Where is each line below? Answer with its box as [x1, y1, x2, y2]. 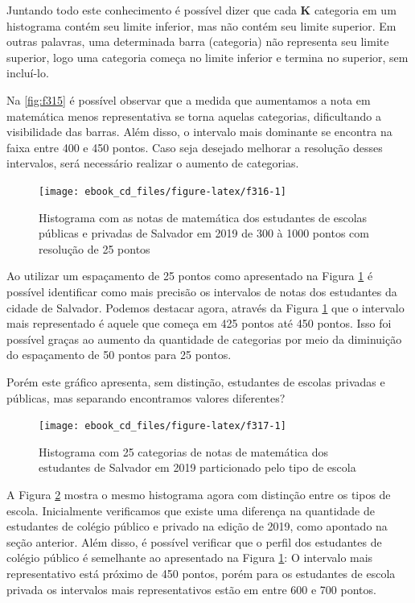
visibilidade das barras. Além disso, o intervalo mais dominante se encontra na [6, 123, 392, 140]
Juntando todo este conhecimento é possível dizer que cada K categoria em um [6, 2, 397, 18]
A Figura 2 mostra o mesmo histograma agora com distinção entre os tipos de [6, 485, 391, 502]
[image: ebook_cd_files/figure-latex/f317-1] [39, 420, 286, 432]
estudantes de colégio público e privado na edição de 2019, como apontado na [6, 518, 388, 535]
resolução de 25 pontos [39, 240, 150, 257]
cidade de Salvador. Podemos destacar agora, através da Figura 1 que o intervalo [6, 299, 405, 316]
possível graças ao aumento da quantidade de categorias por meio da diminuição [6, 330, 402, 347]
